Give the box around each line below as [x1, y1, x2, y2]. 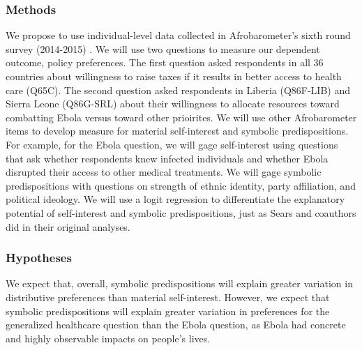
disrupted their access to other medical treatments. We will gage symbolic [6, 165, 322, 179]
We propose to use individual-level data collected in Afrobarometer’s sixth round [6, 28, 351, 43]
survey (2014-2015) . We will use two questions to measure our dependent [6, 41, 320, 56]
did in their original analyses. [6, 219, 130, 234]
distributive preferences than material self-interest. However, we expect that [6, 289, 330, 304]
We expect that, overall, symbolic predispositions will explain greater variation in [6, 276, 353, 291]
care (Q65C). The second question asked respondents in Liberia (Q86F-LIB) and [6, 82, 350, 97]
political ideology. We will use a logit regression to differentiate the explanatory [6, 192, 345, 206]
